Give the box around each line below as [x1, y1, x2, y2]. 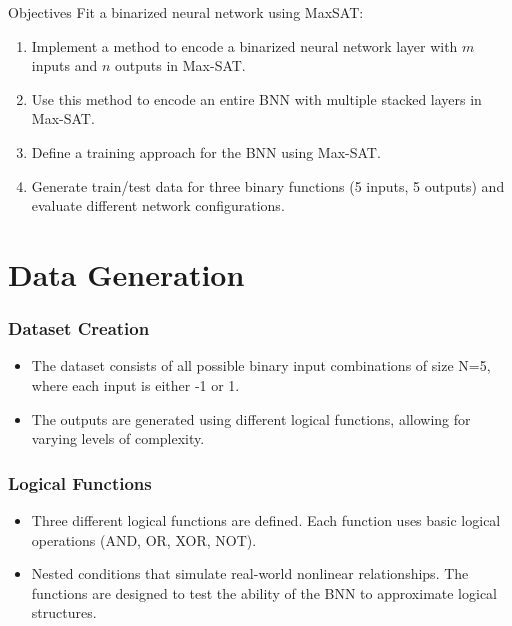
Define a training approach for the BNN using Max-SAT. [31, 141, 381, 162]
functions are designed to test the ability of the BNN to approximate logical [31, 582, 498, 603]
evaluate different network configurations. [31, 195, 285, 216]
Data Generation [8, 253, 245, 294]
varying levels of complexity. [31, 428, 205, 449]
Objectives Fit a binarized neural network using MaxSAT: [8, 2, 364, 22]
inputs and [31, 55, 98, 76]
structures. [31, 602, 97, 623]
